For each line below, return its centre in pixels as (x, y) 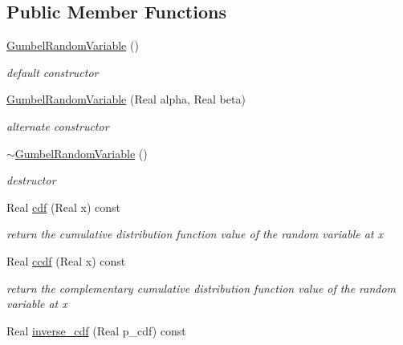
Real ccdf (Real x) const (66, 260)
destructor (31, 180)
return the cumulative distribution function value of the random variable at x (195, 234)
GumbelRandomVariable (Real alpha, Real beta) (126, 99)
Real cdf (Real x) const (64, 207)
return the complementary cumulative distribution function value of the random (201, 288)
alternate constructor (58, 126)
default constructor (53, 72)
